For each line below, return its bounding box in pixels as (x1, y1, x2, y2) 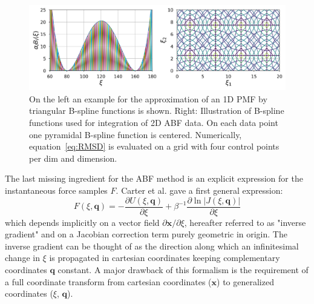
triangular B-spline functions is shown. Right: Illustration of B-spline (29, 104, 284, 117)
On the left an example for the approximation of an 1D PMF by (29, 92, 267, 105)
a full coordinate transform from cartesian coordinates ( (5, 275, 212, 288)
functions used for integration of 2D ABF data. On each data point (29, 116, 278, 128)
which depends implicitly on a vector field (5, 216, 160, 228)
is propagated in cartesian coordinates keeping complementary (49, 251, 280, 264)
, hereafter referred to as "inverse (184, 216, 306, 228)
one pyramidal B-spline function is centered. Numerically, (29, 128, 242, 140)
